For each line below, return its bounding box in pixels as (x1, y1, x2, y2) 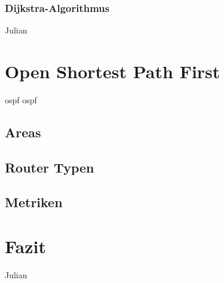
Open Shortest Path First (5, 59, 220, 83)
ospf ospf (5, 93, 37, 106)
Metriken (5, 193, 63, 211)
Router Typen (5, 158, 94, 176)
